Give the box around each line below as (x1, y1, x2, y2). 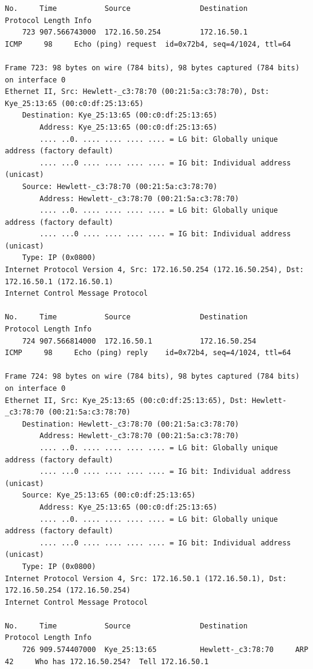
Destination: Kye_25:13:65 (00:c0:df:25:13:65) (22, 111, 217, 120)
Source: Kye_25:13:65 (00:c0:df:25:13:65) (22, 491, 196, 500)
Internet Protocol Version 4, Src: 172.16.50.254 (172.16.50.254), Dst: (5, 265, 304, 275)
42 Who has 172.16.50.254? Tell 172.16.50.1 (5, 657, 209, 666)
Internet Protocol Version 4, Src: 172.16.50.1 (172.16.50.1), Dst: (5, 574, 287, 583)
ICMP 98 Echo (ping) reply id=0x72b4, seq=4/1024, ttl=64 (5, 348, 291, 358)
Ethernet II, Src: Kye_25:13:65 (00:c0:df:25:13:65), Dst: (5, 396, 248, 405)
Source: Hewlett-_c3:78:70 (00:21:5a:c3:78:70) (22, 182, 217, 191)
